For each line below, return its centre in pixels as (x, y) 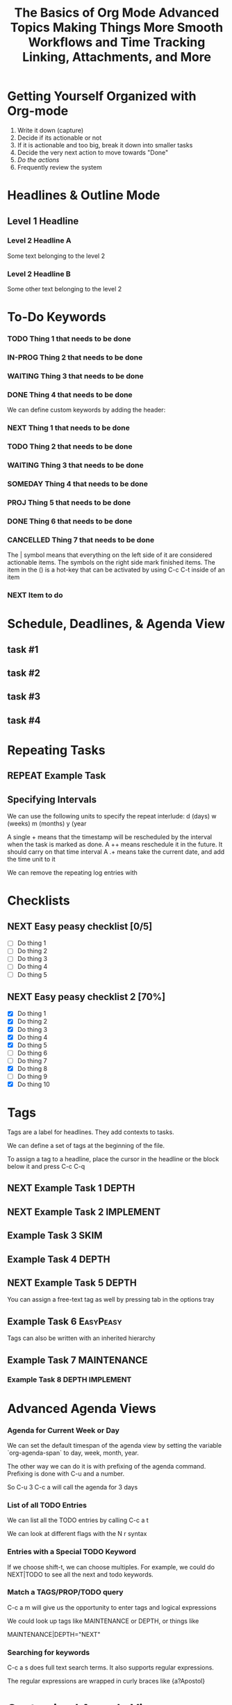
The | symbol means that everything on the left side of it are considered (110, 555)
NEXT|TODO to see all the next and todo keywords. (81, 1574)
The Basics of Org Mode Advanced (117, 13)
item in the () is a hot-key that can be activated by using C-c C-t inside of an (116, 570)
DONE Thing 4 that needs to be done (70, 394)
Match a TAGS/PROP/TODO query (65, 1592)
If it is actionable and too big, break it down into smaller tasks (105, 145)
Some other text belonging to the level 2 (65, 289)
